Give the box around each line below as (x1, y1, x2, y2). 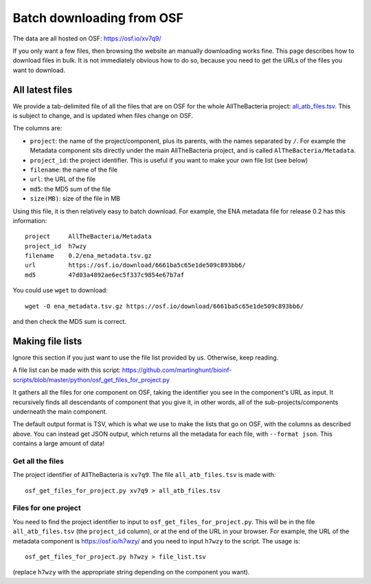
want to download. (12, 66, 65, 74)
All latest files (12, 84, 73, 95)
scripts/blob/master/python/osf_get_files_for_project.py (12, 375, 170, 384)
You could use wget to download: (12, 286, 108, 294)
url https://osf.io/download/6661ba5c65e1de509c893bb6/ (25, 261, 247, 269)
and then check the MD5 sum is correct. (12, 318, 127, 326)
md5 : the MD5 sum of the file (30, 185, 111, 193)
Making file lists (12, 335, 82, 347)
